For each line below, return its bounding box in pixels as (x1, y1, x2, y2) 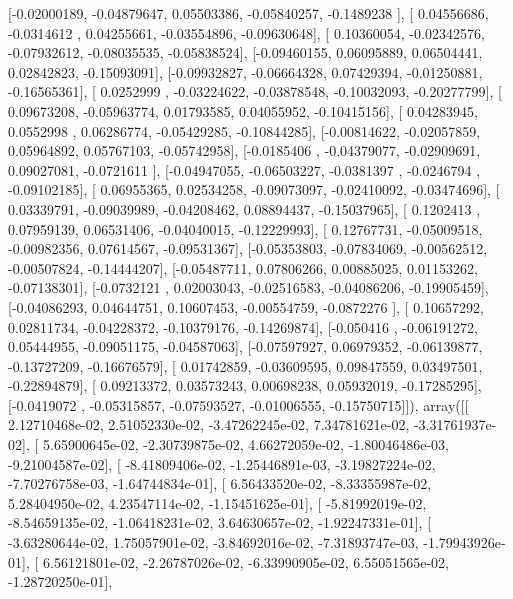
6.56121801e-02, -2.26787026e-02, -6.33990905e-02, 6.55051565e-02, (42, 551, 449, 572)
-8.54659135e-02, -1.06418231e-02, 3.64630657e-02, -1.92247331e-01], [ (8, 512, 432, 533)
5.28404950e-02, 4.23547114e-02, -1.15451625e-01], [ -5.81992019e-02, (8, 492, 427, 513)
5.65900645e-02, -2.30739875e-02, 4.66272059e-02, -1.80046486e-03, (42, 434, 449, 455)
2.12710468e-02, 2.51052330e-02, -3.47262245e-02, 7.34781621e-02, (8, 414, 410, 435)
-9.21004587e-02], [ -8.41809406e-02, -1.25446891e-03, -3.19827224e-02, (8, 453, 436, 474)
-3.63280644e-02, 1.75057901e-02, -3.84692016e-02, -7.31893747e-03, (8, 532, 419, 553)
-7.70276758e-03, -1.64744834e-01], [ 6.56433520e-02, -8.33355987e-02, (8, 473, 432, 494)
